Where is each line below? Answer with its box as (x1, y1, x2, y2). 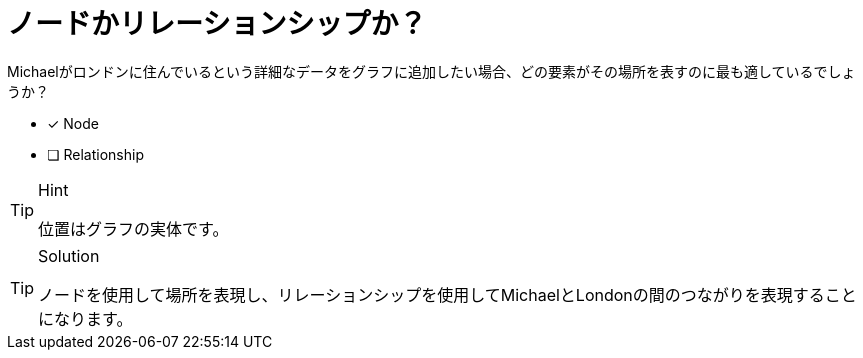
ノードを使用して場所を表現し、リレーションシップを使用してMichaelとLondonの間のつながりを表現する (38, 284, 825, 305)
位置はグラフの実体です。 (38, 218, 229, 239)
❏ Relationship (47, 145, 144, 163)
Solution (38, 245, 100, 266)
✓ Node (47, 114, 99, 132)
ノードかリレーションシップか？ (7, 7, 427, 41)
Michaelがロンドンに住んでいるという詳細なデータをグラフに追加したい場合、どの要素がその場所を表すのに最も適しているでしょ (7, 62, 856, 80)
